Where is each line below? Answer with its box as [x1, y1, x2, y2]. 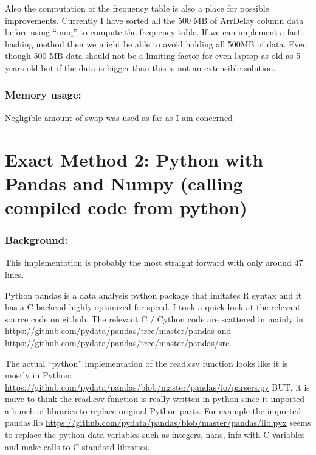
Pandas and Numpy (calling [5, 170, 243, 195]
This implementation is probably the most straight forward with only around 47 [5, 256, 303, 269]
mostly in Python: [5, 369, 72, 381]
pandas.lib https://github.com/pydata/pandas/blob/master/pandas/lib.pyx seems [5, 416, 311, 429]
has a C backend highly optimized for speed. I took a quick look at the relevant [5, 300, 301, 313]
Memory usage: [5, 87, 81, 102]
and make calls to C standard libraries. [5, 440, 150, 453]
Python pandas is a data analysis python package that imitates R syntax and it [5, 288, 302, 301]
